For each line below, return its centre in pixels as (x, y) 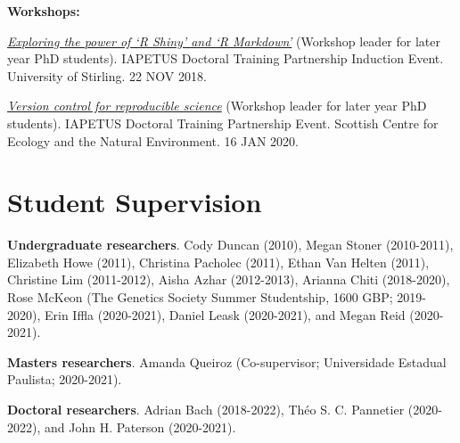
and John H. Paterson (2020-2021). (140, 427)
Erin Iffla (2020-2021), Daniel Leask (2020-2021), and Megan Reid (225, 314)
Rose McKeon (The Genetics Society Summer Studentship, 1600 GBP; (200, 297)
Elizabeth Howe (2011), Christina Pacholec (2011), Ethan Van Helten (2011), (218, 262)
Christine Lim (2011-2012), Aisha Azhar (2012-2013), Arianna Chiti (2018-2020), (229, 279)
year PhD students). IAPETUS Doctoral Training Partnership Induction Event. (226, 58)
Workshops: (44, 11)
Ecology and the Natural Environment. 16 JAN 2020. (153, 140)
